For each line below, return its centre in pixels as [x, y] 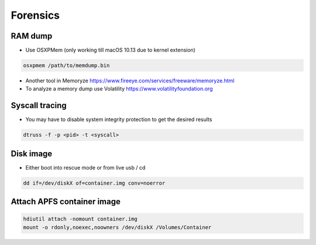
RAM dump [32, 36]
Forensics [35, 15]
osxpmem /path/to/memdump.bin [66, 65]
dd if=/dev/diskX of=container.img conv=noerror [94, 183]
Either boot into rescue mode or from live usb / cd [85, 167]
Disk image [32, 153]
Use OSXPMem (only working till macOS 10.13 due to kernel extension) [111, 50]
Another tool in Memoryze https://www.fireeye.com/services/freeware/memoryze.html [130, 81]
